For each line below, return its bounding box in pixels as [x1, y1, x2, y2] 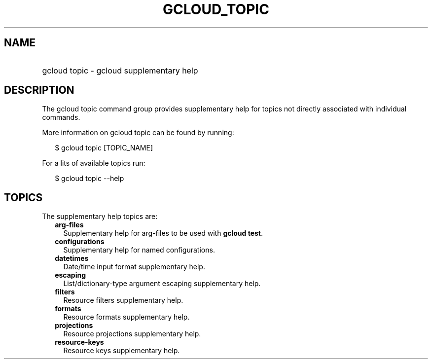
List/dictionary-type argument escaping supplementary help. [63, 279, 261, 288]
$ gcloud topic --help [55, 174, 124, 183]
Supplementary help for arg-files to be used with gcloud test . [63, 229, 263, 238]
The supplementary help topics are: [42, 212, 158, 221]
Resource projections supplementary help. [63, 329, 201, 338]
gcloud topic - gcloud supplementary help [42, 65, 198, 75]
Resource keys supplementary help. [63, 346, 180, 355]
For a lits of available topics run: [42, 159, 145, 168]
